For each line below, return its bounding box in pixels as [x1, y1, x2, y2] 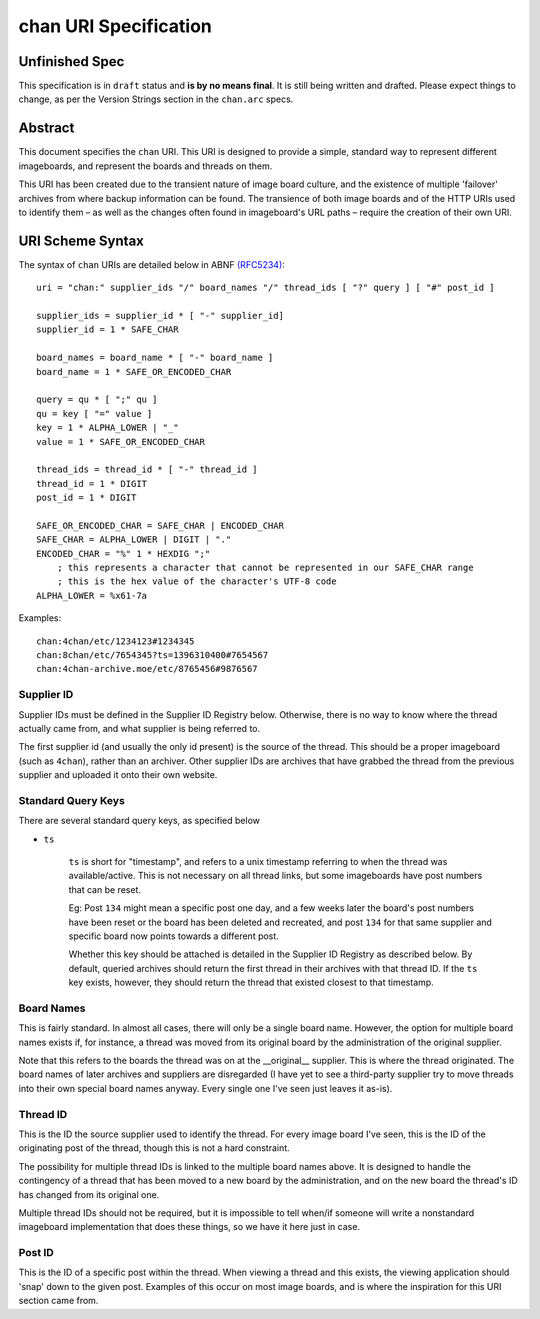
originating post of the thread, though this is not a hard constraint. [18, 1142, 290, 1154]
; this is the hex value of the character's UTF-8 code [56, 576, 337, 587]
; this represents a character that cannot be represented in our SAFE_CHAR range [56, 562, 474, 574]
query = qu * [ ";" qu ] [36, 394, 158, 405]
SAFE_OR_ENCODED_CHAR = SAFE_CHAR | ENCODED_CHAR [36, 520, 285, 531]
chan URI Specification [18, 15, 212, 37]
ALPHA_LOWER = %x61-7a [36, 590, 148, 601]
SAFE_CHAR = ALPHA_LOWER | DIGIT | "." [36, 534, 232, 545]
